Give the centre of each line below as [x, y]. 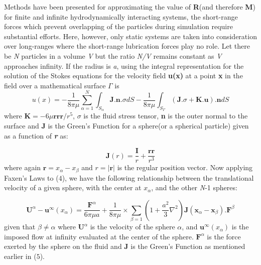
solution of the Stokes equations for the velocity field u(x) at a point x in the [123, 76]
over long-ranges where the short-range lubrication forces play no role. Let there [127, 46]
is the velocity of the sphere [133, 227]
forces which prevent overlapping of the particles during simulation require [118, 26]
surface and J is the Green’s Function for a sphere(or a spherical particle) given [126, 125]
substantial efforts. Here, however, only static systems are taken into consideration [130, 36]
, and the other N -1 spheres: [194, 187]
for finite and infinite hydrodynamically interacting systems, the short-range [121, 16]
